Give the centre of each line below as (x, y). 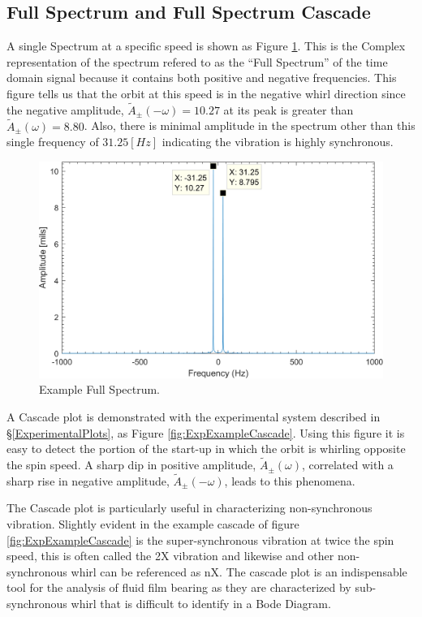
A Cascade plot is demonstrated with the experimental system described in (194, 417)
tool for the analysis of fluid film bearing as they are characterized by (179, 587)
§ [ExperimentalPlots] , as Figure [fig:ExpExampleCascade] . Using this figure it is (206, 432)
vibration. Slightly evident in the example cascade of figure (153, 524)
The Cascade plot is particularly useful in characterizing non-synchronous (189, 508)
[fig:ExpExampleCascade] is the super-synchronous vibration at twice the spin (200, 539)
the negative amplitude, (65, 109)
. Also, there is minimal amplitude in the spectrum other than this (250, 125)
